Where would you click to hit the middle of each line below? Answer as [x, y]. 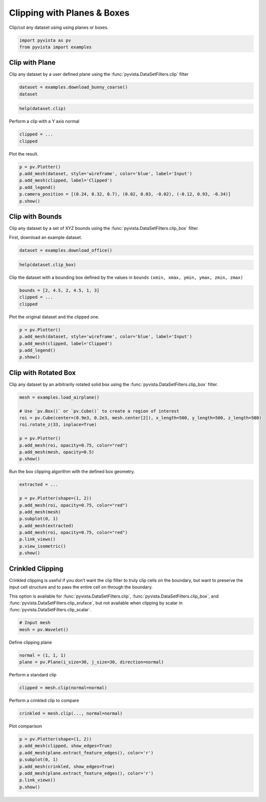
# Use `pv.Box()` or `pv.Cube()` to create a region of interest [99, 411]
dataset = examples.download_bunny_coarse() [74, 87]
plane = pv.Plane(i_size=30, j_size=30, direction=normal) [91, 662]
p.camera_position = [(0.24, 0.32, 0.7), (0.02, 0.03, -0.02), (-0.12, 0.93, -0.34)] [125, 194]
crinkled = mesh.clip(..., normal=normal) [71, 713]
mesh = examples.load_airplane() [59, 397]
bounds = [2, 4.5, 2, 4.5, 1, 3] [59, 290]
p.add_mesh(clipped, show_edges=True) [66, 746]
